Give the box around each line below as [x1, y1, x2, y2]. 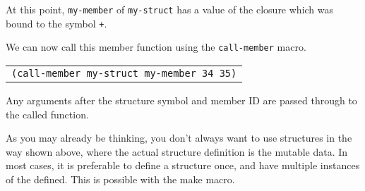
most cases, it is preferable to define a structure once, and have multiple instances [6, 158, 360, 173]
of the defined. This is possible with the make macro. [6, 171, 235, 186]
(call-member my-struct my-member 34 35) [11, 67, 237, 79]
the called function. [6, 106, 89, 121]
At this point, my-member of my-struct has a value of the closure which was [6, 2, 334, 16]
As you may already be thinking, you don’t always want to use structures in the [6, 130, 352, 145]
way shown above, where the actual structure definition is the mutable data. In [6, 144, 348, 159]
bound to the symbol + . [6, 16, 107, 30]
